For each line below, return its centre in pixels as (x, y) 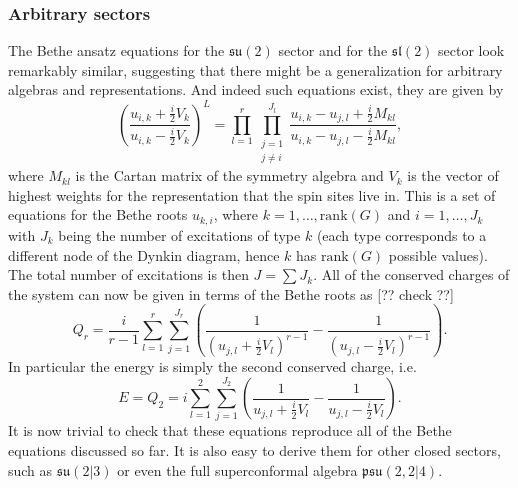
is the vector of (453, 175)
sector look (471, 50)
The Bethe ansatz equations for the (116, 50)
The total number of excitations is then (128, 274)
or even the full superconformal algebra (237, 469)
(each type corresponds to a (401, 234)
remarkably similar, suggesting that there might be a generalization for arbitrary (255, 69)
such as (30, 469)
